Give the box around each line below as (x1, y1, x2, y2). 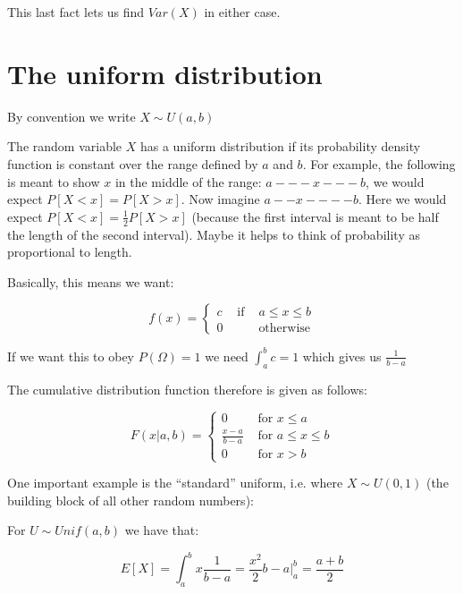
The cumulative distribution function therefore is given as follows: (7, 379, 367, 398)
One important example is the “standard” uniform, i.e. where (7, 473, 343, 492)
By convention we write (7, 106, 136, 125)
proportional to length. (7, 242, 132, 261)
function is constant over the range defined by (7, 154, 258, 173)
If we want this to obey (7, 346, 135, 365)
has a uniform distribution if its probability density (139, 137, 421, 156)
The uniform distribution (7, 55, 323, 91)
